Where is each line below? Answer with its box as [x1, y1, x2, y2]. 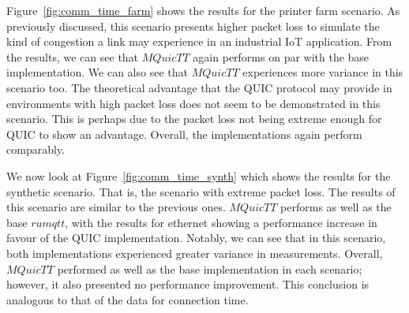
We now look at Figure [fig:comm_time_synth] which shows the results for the [6, 167, 391, 184]
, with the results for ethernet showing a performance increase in [65, 214, 377, 230]
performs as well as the [280, 199, 392, 215]
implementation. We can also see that [6, 64, 188, 80]
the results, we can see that [6, 48, 139, 65]
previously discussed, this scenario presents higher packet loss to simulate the [6, 17, 380, 34]
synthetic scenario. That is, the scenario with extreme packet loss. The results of [6, 183, 396, 199]
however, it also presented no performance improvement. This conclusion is [6, 276, 370, 293]
